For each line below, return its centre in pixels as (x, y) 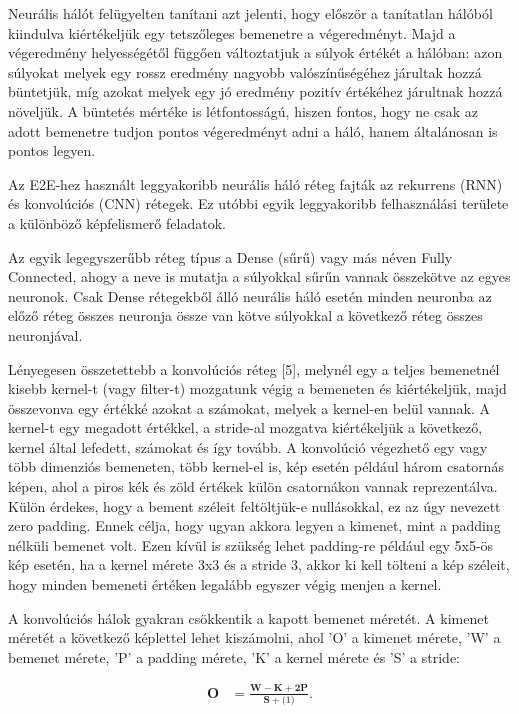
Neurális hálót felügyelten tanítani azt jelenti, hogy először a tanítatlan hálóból (250, 13)
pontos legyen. (52, 150)
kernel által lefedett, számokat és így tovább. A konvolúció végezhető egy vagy (248, 446)
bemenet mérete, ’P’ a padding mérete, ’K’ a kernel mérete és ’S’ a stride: (234, 656)
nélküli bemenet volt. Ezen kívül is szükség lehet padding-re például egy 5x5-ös (251, 544)
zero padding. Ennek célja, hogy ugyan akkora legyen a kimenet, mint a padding (254, 525)
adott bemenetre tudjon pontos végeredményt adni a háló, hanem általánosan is (253, 130)
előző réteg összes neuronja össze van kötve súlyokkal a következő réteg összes (245, 315)
